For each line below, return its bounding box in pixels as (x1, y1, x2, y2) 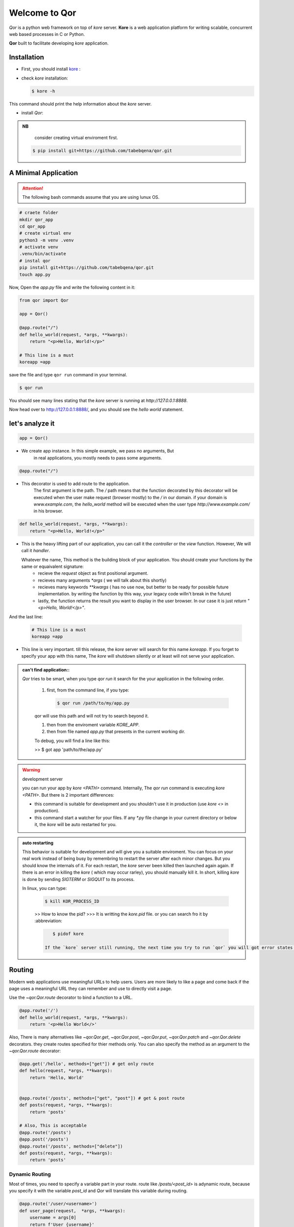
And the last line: (9, 613, 43, 619)
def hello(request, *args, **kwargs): (19, 1068, 113, 1073)
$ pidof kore (52, 931, 84, 937)
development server (22, 776, 63, 782)
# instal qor (19, 258, 51, 264)
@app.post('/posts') (19, 1137, 69, 1142)
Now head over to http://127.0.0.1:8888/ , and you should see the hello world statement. (9, 406, 184, 412)
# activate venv (19, 244, 59, 250)
